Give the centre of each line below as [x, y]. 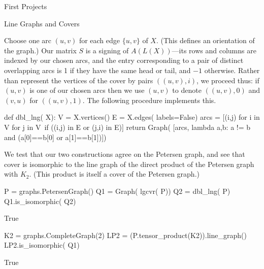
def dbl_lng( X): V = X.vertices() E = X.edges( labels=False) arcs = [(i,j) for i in [132, 117]
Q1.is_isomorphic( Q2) [40, 201]
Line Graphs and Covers [42, 23]
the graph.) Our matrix [40, 50]
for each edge [100, 40]
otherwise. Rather [232, 70]
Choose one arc [28, 40]
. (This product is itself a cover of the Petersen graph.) [114, 174]
